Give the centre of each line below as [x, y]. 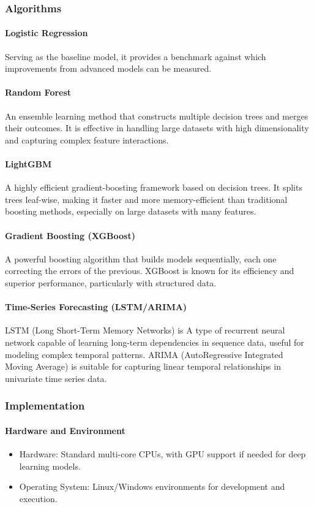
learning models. [50, 466]
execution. [38, 498]
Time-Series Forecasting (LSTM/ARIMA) [96, 307]
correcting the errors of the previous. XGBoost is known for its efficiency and [150, 271]
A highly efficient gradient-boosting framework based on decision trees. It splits [154, 187]
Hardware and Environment [65, 430]
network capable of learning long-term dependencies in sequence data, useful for [155, 342]
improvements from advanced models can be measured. [108, 68]
